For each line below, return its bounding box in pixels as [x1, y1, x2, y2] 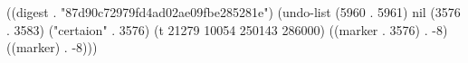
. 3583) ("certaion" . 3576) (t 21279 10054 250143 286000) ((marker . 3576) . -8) [6, 20, 448, 39]
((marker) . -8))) [6, 38, 98, 57]
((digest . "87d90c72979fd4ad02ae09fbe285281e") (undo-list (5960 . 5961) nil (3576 [6, 3, 461, 21]
